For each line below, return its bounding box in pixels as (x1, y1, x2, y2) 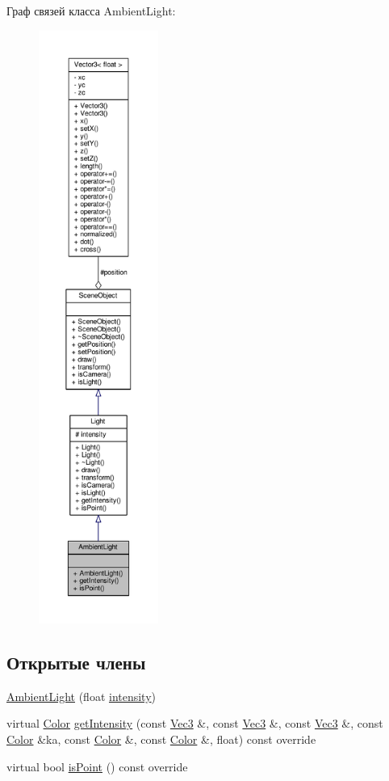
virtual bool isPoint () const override (6, 758, 188, 775)
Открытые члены (6, 649, 146, 674)
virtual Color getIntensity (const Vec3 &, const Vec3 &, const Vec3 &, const (6, 715, 383, 732)
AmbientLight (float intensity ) (6, 687, 157, 704)
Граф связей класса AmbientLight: (6, 2, 176, 19)
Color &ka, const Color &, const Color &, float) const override (6, 730, 316, 747)
